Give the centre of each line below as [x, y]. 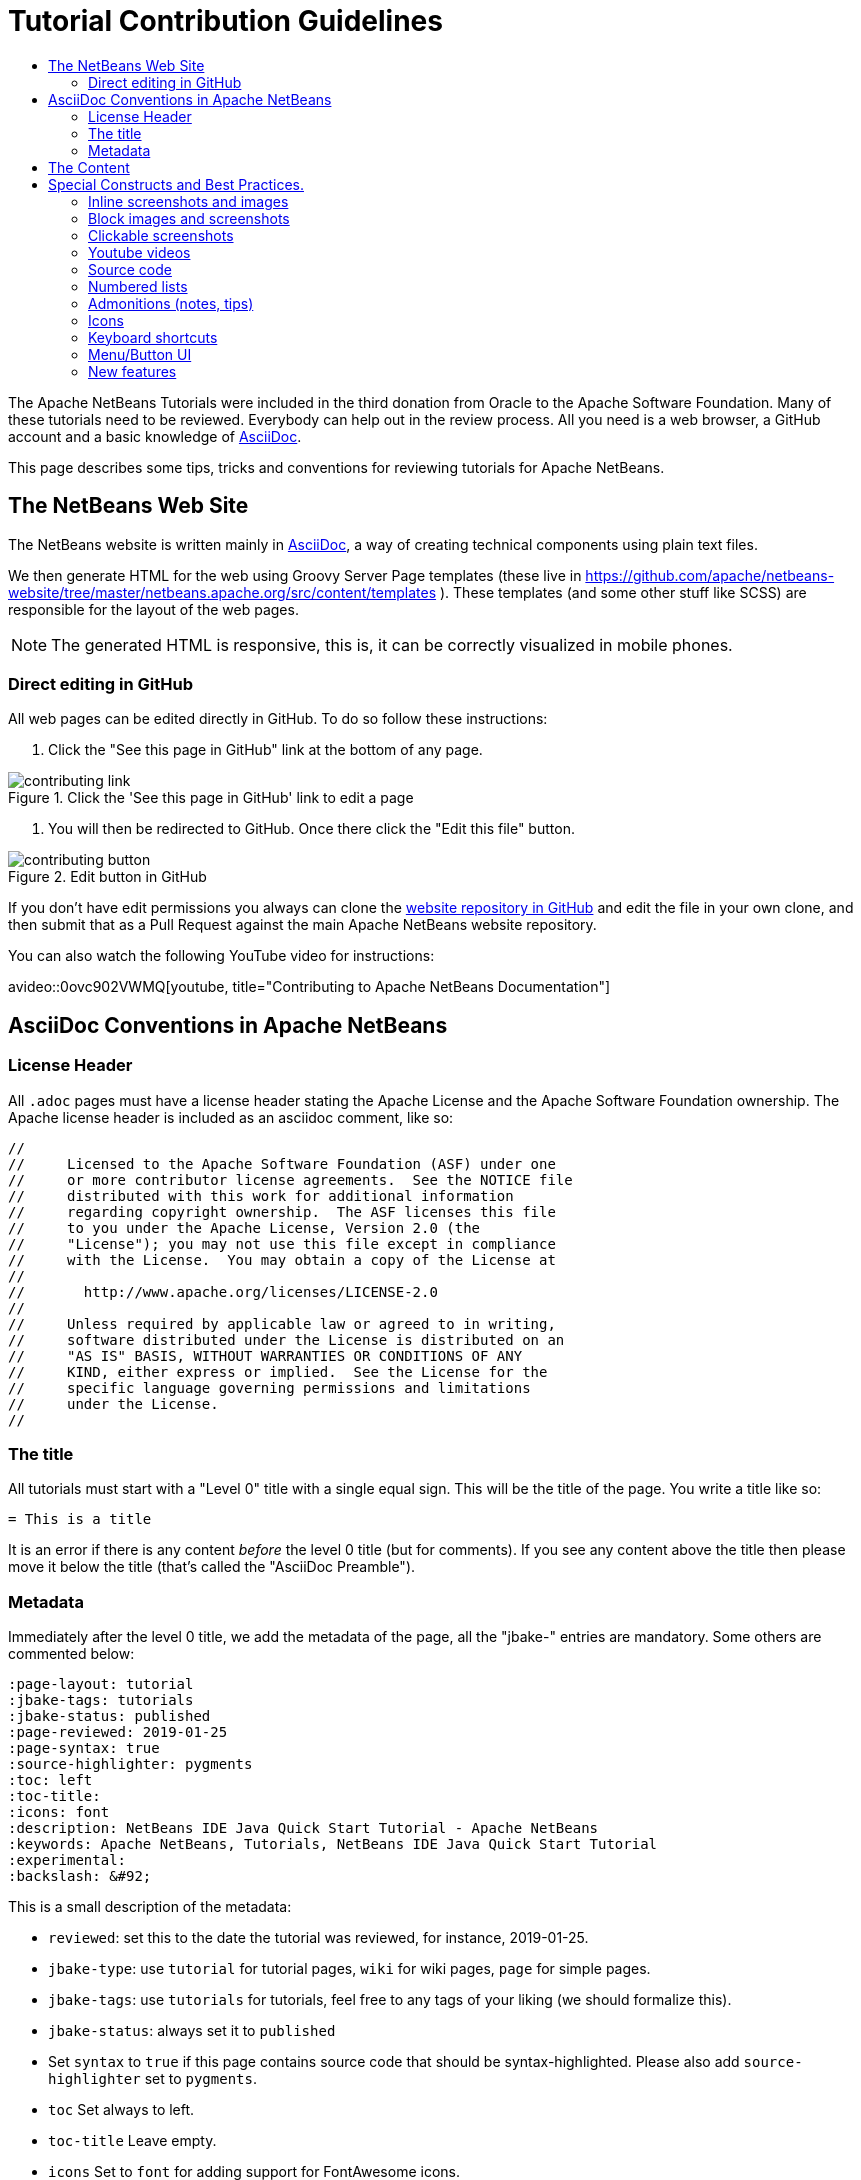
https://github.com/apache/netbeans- [710, 575]
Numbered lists [138, 286]
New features [132, 371]
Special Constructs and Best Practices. [176, 184]
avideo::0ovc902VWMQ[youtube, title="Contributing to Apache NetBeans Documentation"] [309, 987]
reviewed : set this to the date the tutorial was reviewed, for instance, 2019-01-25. [318, 1938]
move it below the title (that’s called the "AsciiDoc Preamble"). [212, 1567]
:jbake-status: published [109, 1716]
